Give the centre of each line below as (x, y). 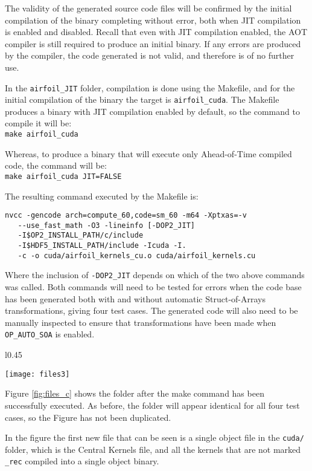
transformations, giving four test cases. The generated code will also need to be (151, 310)
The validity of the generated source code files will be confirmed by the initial (148, 8)
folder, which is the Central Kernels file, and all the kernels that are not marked (153, 449)
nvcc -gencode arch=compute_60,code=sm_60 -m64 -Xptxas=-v (126, 216)
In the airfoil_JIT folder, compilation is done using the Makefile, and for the (150, 87)
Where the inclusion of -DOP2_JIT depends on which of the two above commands (155, 275)
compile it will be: (38, 123)
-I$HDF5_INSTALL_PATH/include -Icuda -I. (102, 246)
